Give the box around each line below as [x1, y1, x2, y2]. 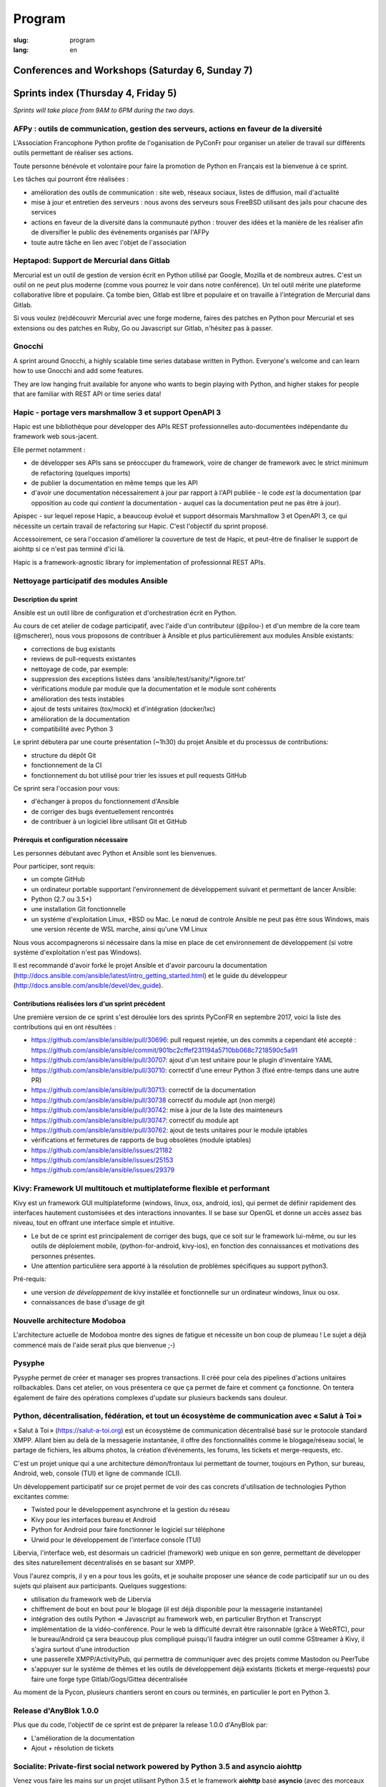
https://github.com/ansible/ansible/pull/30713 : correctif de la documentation [31, 1086, 257, 1094]
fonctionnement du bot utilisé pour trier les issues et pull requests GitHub [31, 771, 247, 779]
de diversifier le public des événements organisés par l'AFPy [31, 228, 210, 237]
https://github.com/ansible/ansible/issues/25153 [31, 1156, 174, 1164]
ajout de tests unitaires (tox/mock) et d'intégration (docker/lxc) [31, 705, 216, 713]
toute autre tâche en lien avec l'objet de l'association [31, 238, 187, 247]
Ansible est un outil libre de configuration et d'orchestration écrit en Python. [13, 608, 237, 617]
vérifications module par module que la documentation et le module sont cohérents [31, 685, 277, 693]
